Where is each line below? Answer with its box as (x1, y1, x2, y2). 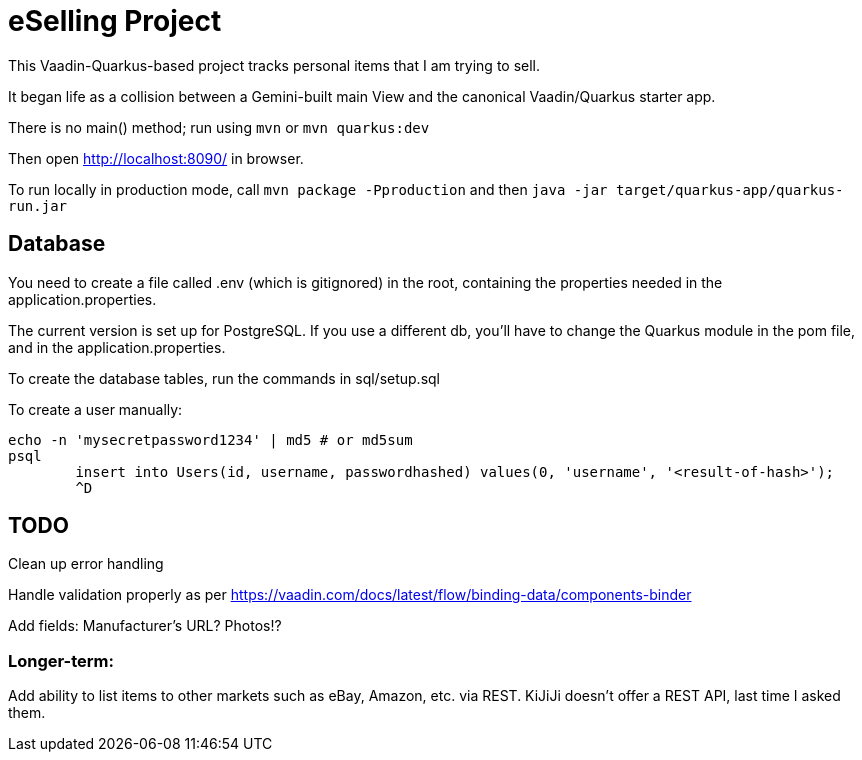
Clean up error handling (8, 555, 164, 573)
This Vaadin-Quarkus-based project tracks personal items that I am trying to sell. (8, 56, 541, 74)
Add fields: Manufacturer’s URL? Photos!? (8, 617, 282, 635)
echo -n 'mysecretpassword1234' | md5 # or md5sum (8, 431, 413, 448)
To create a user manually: (8, 400, 183, 418)
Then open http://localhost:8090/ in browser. (8, 149, 304, 167)
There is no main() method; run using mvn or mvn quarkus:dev (8, 118, 430, 136)
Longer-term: (8, 650, 115, 671)
